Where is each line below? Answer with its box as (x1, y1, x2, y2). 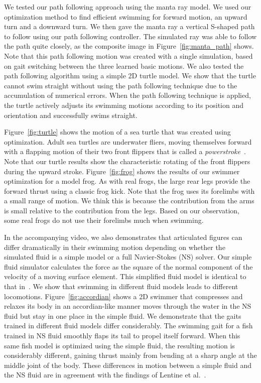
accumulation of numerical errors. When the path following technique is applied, (4, 90, 251, 100)
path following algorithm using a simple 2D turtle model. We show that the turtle (4, 70, 256, 81)
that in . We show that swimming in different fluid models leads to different (4, 281, 238, 292)
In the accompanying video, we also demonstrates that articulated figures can (4, 232, 242, 242)
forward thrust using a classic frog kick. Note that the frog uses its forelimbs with (4, 185, 255, 196)
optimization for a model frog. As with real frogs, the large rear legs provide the (4, 176, 250, 186)
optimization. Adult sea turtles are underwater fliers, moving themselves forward (4, 136, 252, 147)
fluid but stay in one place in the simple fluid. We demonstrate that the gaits (4, 310, 241, 321)
